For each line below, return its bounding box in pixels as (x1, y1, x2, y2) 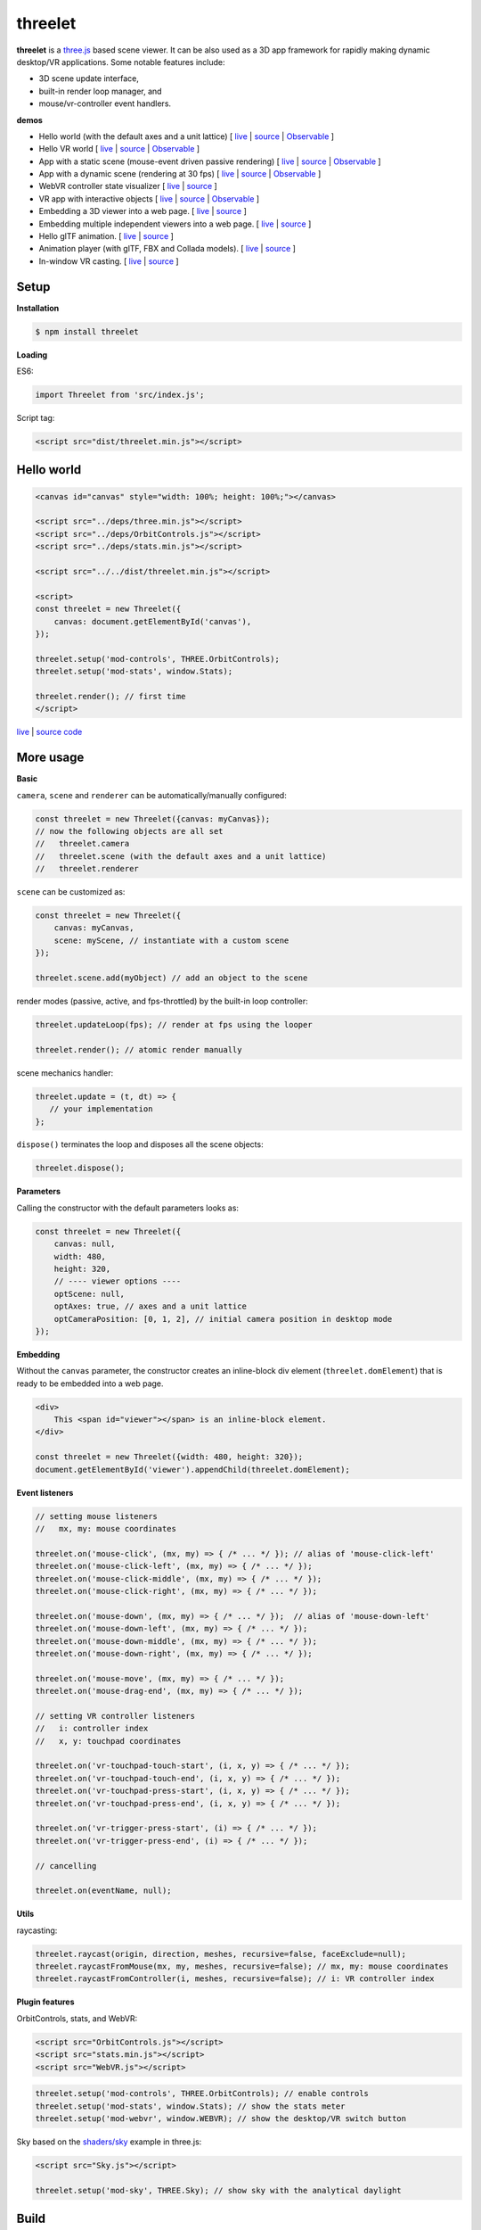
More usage (16, 750, 85, 765)
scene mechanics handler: (16, 1067, 114, 1078)
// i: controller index (35, 1723, 149, 1734)
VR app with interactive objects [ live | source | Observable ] (38, 193, 260, 204)
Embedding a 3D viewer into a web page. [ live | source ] (38, 206, 247, 217)
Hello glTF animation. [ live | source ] (38, 231, 174, 242)
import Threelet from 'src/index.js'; (35, 390, 205, 401)
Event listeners (16, 1487, 74, 1498)
